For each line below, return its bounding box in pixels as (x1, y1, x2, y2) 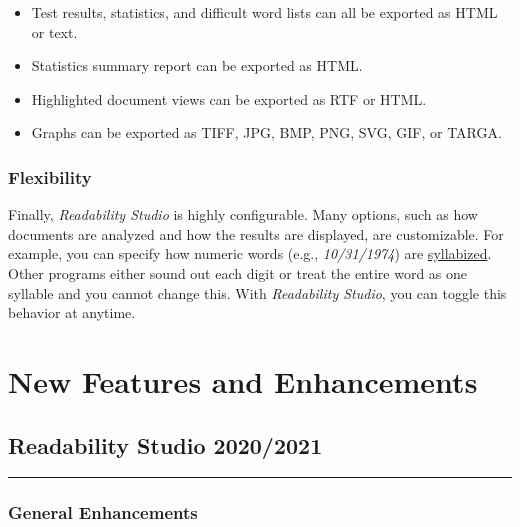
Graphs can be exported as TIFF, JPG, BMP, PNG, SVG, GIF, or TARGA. (31, 122, 502, 143)
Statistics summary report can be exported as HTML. (31, 55, 363, 76)
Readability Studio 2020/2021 (8, 429, 323, 460)
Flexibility (8, 164, 92, 189)
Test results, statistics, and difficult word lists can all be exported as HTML (31, 2, 498, 22)
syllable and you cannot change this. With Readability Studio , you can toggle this (8, 282, 507, 303)
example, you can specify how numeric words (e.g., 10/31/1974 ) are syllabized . (8, 243, 492, 264)
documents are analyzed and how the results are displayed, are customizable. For (8, 223, 504, 244)
